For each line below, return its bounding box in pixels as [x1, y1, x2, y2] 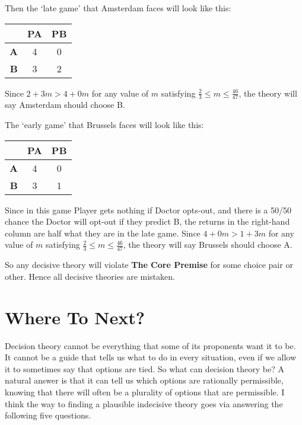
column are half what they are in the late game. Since [5, 226, 201, 239]
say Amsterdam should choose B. [5, 98, 125, 111]
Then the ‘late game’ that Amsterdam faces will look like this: [5, 2, 231, 14]
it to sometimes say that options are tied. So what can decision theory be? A [5, 362, 284, 375]
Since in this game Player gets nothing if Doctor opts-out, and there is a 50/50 [5, 203, 292, 216]
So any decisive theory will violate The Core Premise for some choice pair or [5, 258, 293, 271]
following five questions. [5, 409, 91, 421]
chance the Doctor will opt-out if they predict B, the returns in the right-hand [5, 215, 290, 228]
